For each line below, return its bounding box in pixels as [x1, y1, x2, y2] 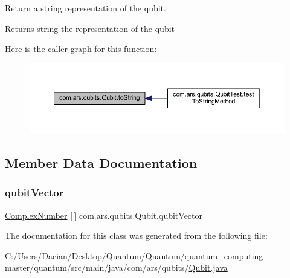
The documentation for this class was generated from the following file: [5, 229, 268, 242]
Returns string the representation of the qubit [5, 22, 175, 34]
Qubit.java [188, 261, 228, 274]
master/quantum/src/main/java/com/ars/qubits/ [5, 261, 189, 274]
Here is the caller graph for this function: [5, 42, 157, 55]
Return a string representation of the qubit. [5, 2, 166, 14]
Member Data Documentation [5, 154, 198, 172]
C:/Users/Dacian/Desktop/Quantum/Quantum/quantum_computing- [5, 249, 266, 262]
